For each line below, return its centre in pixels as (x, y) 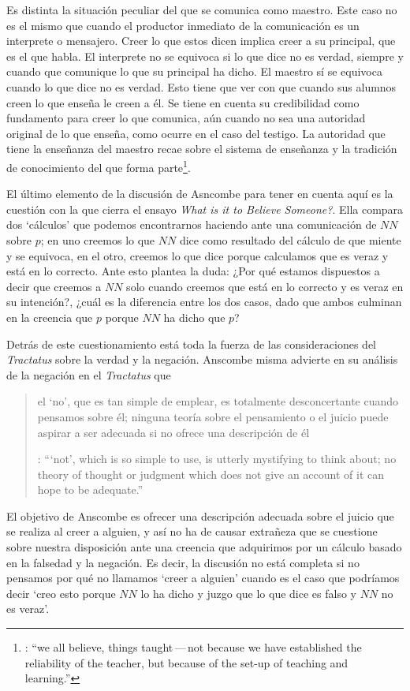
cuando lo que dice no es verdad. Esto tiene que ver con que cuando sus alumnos (201, 86)
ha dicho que (194, 317)
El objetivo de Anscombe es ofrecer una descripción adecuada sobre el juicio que (200, 515)
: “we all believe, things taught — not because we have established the (193, 647)
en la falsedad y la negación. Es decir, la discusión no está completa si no (183, 562)
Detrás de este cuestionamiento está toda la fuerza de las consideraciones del (191, 344)
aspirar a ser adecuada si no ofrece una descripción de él (173, 432)
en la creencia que (50, 317)
